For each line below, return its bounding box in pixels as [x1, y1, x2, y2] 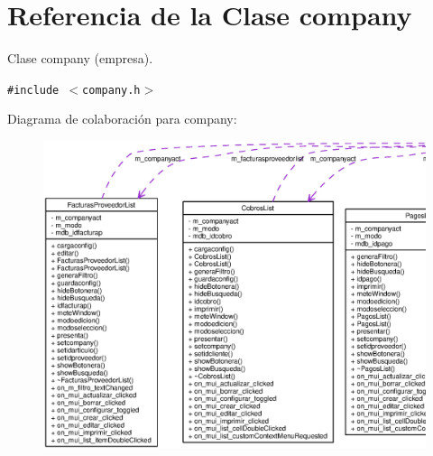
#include [7, 83, 60, 97]
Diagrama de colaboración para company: [7, 109, 237, 128]
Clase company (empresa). [7, 49, 153, 68]
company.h [82, 83, 141, 97]
